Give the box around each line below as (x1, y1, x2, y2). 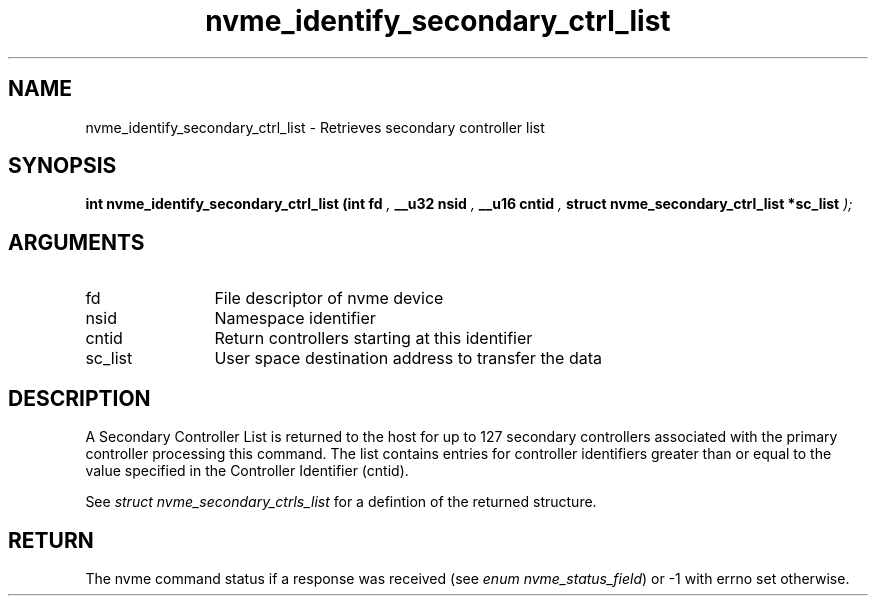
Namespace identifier (214, 308, 376, 329)
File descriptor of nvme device (214, 288, 444, 309)
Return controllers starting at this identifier (214, 328, 533, 349)
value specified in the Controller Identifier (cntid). (85, 462, 409, 480)
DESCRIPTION (8, 385, 151, 411)
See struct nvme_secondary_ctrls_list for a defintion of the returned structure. (85, 493, 597, 511)
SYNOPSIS (8, 153, 117, 179)
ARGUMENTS (8, 229, 145, 255)
